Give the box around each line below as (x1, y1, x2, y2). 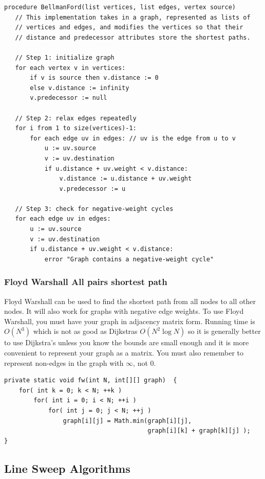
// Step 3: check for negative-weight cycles (15, 205, 174, 212)
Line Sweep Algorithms (4, 460, 130, 476)
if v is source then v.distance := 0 (30, 74, 159, 82)
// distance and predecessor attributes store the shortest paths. (15, 33, 251, 41)
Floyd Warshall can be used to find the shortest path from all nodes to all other (4, 295, 256, 306)
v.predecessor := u (59, 185, 126, 192)
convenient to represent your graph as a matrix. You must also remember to (4, 347, 244, 358)
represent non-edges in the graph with (4, 357, 124, 368)
